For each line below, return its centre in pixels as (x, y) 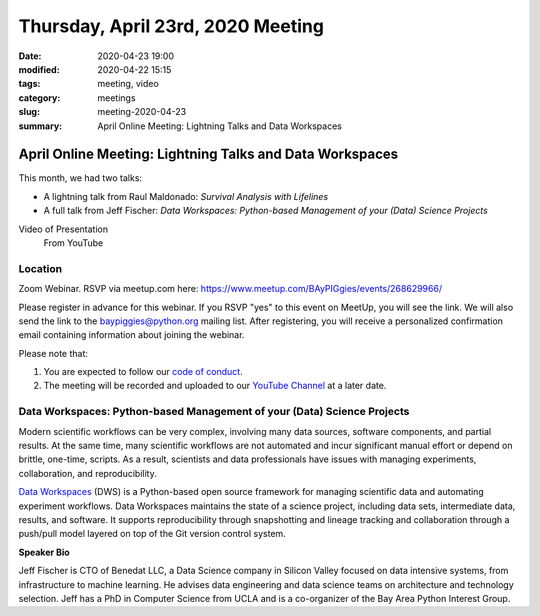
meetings (116, 97)
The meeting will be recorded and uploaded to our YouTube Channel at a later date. (215, 386)
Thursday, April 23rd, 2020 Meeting (171, 26)
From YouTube (73, 242)
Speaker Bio (44, 552)
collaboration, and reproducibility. (87, 473)
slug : (29, 112)
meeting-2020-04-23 (142, 112)
